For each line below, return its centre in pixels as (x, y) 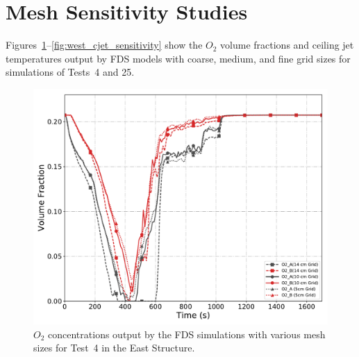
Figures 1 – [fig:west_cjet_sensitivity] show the (104, 45)
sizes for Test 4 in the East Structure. (114, 348)
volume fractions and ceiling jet (287, 45)
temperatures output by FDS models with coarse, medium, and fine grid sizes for (178, 58)
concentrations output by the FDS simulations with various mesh (187, 334)
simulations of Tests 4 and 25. (70, 72)
